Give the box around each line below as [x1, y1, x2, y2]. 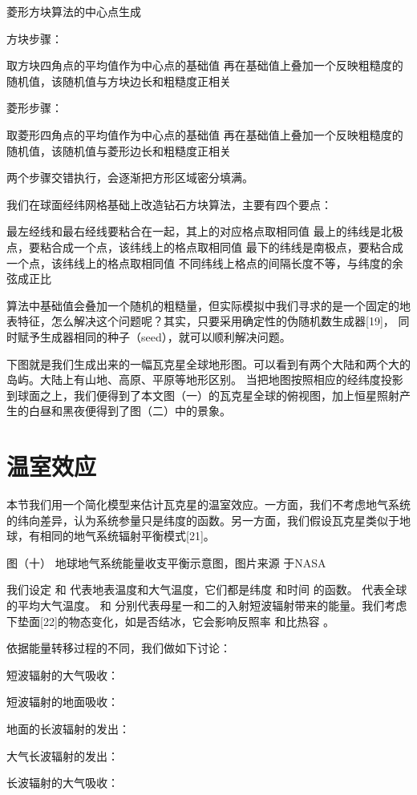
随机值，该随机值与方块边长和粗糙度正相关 [6, 72, 231, 89]
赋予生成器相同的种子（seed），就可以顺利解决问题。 [17, 328, 291, 345]
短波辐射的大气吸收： [6, 666, 119, 683]
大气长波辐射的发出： [6, 747, 119, 764]
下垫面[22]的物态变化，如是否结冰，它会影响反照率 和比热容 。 [6, 612, 335, 629]
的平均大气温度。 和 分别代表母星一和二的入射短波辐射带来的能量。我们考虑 [6, 596, 407, 613]
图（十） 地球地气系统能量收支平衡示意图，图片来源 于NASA [6, 554, 326, 571]
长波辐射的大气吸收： [6, 774, 119, 791]
